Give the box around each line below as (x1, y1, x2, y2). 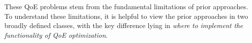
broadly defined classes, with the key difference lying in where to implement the (4, 20, 243, 30)
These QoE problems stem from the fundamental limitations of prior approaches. (4, 1, 248, 11)
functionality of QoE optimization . (4, 29, 108, 40)
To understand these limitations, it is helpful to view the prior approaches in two (4, 11, 249, 21)
